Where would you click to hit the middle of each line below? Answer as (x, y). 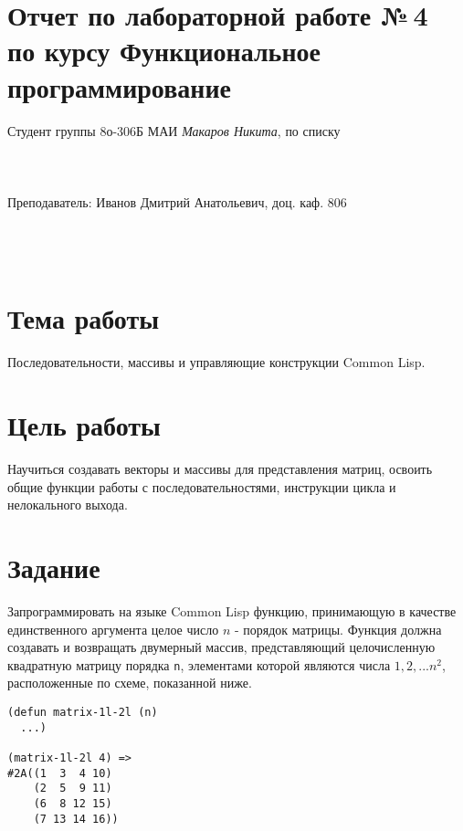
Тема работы (84, 318)
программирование (119, 86)
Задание (54, 568)
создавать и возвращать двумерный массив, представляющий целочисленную (221, 647)
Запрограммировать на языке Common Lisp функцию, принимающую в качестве (232, 611)
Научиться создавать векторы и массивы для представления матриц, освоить (220, 469)
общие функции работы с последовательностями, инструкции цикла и (202, 486)
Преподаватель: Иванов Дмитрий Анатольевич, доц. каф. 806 (177, 201)
